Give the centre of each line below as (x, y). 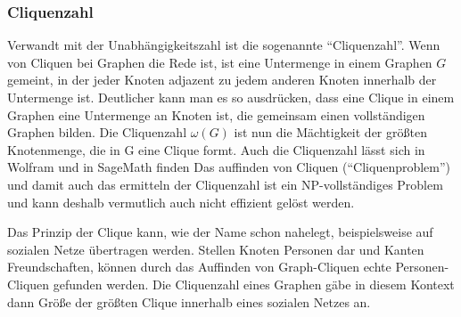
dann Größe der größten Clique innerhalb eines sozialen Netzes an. (189, 301)
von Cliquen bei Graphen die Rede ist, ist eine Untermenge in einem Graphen (220, 62)
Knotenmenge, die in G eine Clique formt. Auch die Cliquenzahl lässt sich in (216, 149)
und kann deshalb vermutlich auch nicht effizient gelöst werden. (181, 202)
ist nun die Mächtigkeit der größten (330, 132)
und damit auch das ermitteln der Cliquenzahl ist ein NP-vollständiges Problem (225, 184)
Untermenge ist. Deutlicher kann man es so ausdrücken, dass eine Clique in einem (231, 97)
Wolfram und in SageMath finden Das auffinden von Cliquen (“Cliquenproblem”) (229, 167)
